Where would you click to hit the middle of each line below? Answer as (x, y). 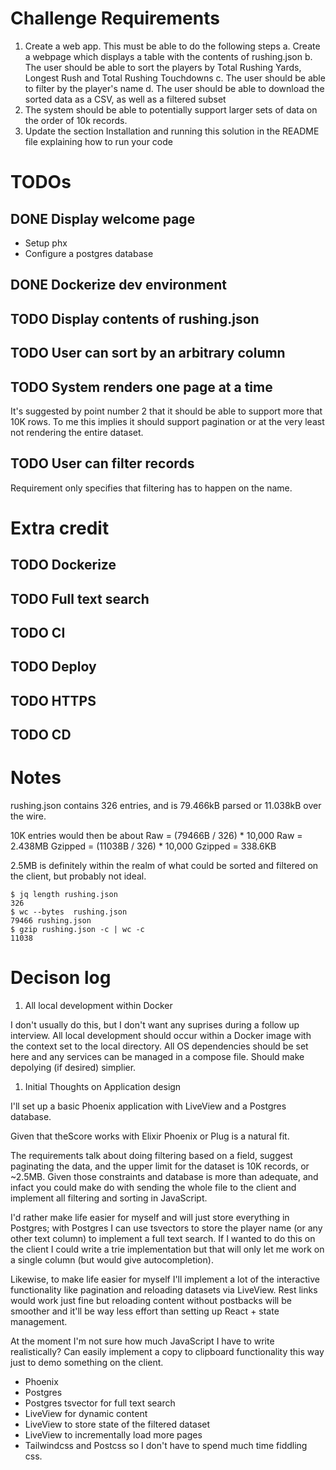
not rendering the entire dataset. (77, 432)
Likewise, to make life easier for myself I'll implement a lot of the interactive (165, 1279)
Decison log (61, 978)
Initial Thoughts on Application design (103, 1087)
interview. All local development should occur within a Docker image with (161, 1036)
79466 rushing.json (51, 921)
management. (39, 1322)
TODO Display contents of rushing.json (135, 318)
